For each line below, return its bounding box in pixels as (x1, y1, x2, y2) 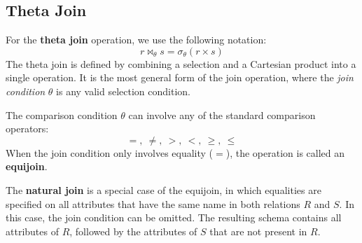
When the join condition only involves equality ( (6, 145, 214, 160)
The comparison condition (6, 107, 118, 122)
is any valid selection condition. (56, 83, 190, 98)
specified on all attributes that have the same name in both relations (6, 196, 300, 211)
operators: (6, 121, 49, 136)
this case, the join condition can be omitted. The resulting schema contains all (6, 210, 342, 225)
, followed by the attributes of (69, 223, 197, 238)
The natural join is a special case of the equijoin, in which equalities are (6, 182, 321, 197)
